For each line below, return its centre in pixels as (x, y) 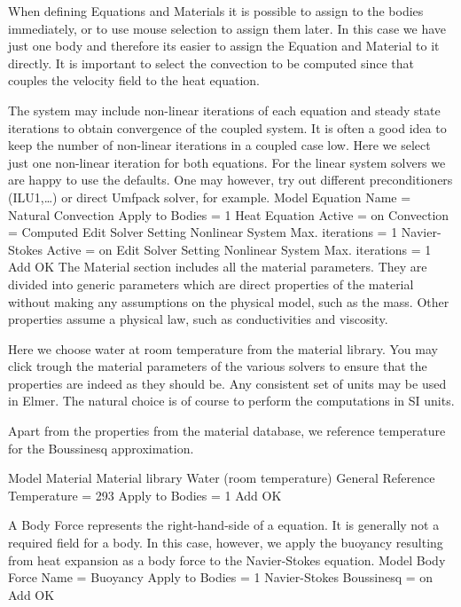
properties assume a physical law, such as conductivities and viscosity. (198, 319)
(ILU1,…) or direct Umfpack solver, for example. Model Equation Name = (210, 197)
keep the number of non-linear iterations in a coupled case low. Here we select (219, 145)
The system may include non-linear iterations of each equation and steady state (224, 110)
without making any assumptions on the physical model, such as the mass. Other (229, 301)
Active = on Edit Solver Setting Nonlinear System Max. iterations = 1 (239, 249)
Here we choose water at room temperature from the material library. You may (223, 348)
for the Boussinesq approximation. (101, 448)
